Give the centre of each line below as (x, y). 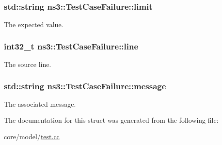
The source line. (28, 64)
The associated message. (40, 104)
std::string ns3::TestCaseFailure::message (85, 86)
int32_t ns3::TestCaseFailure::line (71, 46)
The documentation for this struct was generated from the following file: (111, 120)
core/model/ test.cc (32, 137)
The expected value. (34, 24)
